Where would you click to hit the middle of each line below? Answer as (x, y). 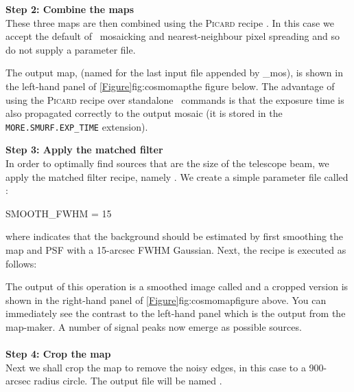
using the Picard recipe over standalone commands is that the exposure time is (175, 99)
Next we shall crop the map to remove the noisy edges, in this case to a (156, 367)
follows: (21, 263)
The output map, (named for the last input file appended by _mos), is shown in (174, 73)
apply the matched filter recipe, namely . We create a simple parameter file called (177, 176)
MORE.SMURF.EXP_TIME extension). (77, 126)
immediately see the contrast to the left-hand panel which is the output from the (176, 313)
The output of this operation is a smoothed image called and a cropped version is (177, 286)
